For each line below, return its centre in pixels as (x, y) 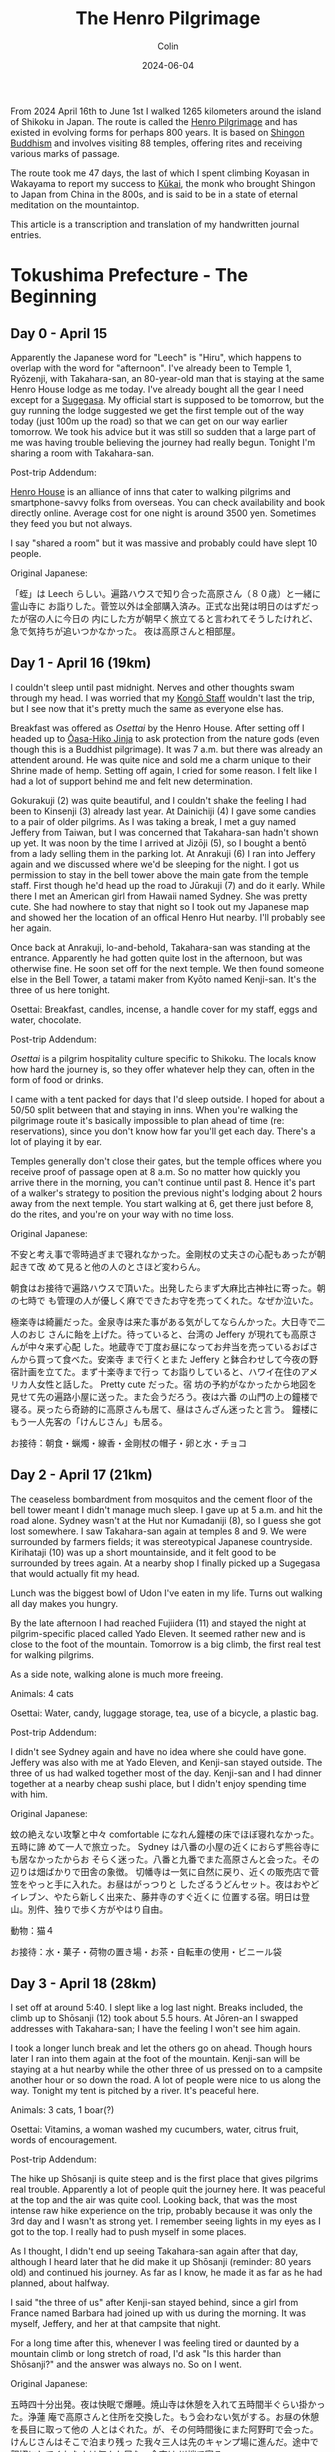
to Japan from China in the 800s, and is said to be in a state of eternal (154, 194)
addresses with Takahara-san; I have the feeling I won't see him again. (155, 2029)
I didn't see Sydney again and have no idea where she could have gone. (158, 1751)
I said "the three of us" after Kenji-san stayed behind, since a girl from (154, 2303)
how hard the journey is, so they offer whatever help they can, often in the (162, 1069)
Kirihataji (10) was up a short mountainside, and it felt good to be (143, 1552)
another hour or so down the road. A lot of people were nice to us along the (166, 2080)
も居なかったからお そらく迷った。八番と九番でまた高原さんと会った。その (165, 1859)
